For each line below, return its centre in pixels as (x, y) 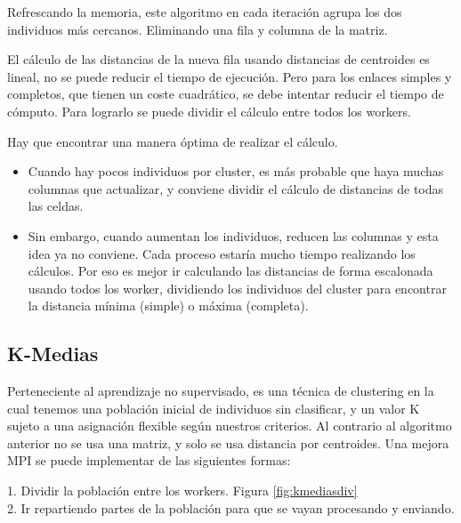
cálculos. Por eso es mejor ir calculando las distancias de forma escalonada (230, 271)
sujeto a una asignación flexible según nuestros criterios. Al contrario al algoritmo (230, 426)
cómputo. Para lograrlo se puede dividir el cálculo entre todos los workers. (209, 111)
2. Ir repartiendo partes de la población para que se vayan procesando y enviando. (231, 507)
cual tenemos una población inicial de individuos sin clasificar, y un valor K (214, 408)
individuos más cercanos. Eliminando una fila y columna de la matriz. (198, 29)
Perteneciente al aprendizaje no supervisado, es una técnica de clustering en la (221, 391)
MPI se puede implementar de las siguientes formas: (149, 460)
